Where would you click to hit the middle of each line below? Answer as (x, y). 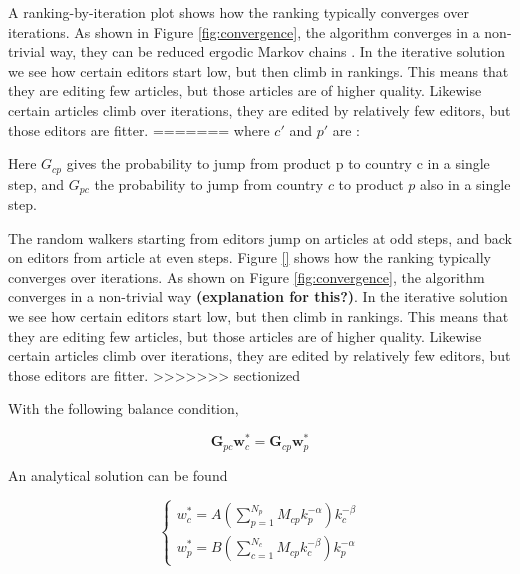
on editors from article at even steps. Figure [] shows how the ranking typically (250, 257)
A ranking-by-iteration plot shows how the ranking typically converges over (238, 12)
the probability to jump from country (209, 183)
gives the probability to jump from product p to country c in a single (278, 163)
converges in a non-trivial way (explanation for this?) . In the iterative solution (258, 296)
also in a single (465, 183)
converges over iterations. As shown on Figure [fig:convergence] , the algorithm (246, 276)
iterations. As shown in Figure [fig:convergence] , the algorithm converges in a (244, 31)
